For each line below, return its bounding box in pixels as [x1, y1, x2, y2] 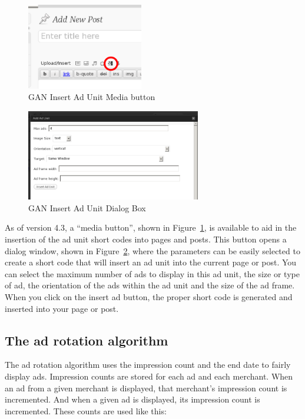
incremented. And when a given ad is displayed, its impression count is [5, 393, 260, 405]
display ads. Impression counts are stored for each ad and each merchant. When [5, 370, 293, 382]
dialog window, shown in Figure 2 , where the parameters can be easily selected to [5, 244, 300, 257]
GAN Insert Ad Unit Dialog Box [28, 201, 146, 214]
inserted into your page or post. [5, 302, 119, 314]
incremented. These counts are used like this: [5, 404, 167, 417]
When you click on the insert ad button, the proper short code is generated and [5, 290, 293, 302]
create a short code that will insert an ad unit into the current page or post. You [5, 256, 297, 268]
